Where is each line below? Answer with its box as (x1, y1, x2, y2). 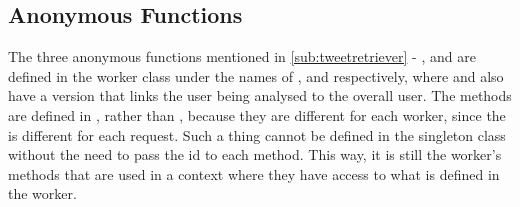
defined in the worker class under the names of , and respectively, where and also (8, 65, 504, 86)
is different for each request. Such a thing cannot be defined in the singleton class (8, 124, 506, 145)
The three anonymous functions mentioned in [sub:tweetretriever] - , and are (8, 46, 476, 67)
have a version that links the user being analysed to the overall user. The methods (8, 85, 512, 106)
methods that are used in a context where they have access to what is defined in (8, 163, 500, 184)
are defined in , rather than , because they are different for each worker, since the (8, 104, 506, 125)
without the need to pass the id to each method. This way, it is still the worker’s (8, 144, 502, 165)
